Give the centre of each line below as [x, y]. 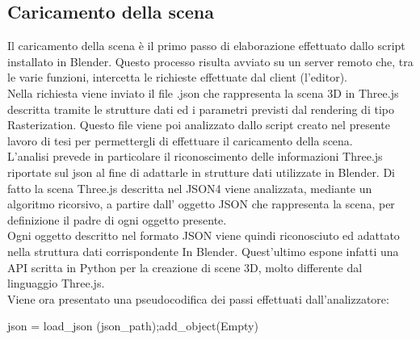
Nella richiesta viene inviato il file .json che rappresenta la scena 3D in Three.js [203, 92]
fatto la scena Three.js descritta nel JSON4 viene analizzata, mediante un [190, 188]
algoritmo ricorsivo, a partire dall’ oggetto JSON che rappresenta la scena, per [201, 204]
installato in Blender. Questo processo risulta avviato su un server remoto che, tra [210, 61]
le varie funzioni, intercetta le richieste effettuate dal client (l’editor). [177, 77]
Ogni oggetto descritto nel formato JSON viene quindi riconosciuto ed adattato [204, 235]
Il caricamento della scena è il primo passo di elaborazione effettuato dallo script [206, 46]
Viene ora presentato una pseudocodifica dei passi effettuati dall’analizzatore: [198, 298]
